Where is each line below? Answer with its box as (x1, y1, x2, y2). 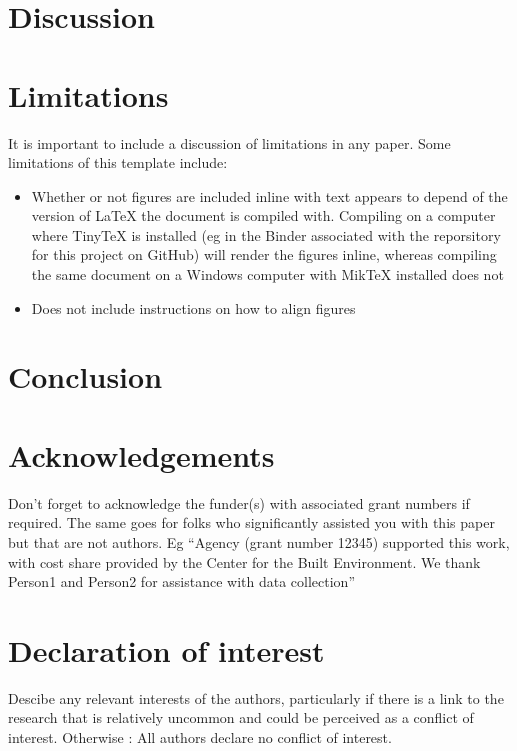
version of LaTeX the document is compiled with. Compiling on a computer (31, 205, 496, 226)
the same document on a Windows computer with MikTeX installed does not (31, 264, 504, 285)
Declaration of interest (8, 629, 325, 670)
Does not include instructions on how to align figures (31, 297, 356, 318)
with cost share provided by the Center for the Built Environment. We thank (8, 551, 481, 572)
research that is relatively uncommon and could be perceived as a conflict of (8, 707, 474, 728)
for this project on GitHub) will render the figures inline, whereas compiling (31, 244, 497, 265)
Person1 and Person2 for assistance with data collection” (8, 571, 355, 592)
